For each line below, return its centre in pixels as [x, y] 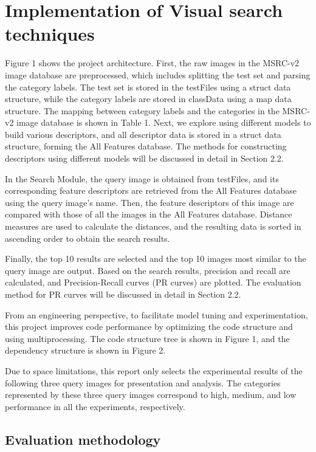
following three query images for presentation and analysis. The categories [143, 382]
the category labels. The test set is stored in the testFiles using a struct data [148, 87]
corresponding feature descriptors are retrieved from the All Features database [151, 190]
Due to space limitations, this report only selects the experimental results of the [154, 370]
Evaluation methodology [83, 439]
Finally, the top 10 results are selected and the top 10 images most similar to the [156, 259]
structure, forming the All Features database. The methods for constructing [146, 146]
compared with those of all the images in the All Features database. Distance [149, 214]
